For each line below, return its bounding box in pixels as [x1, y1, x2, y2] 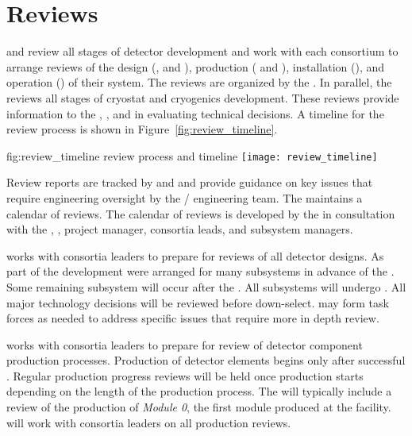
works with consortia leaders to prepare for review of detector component [6, 336, 363, 353]
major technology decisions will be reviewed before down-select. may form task [6, 294, 389, 311]
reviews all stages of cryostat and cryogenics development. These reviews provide [6, 89, 399, 106]
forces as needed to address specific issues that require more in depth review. [6, 310, 379, 326]
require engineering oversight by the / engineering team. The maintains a [6, 189, 363, 206]
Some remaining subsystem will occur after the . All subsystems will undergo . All [6, 278, 406, 295]
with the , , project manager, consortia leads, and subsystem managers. [6, 221, 353, 237]
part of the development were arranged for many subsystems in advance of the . [6, 263, 395, 280]
